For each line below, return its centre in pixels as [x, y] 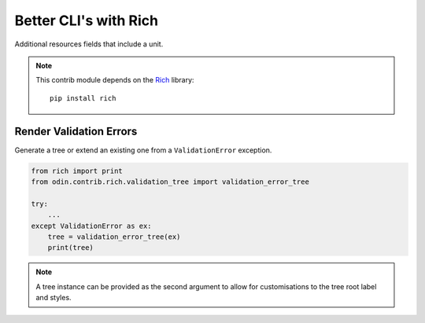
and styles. [54, 298]
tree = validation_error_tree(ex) [114, 237]
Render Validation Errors [76, 131]
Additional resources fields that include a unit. [89, 44]
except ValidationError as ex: [92, 226]
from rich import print [77, 171]
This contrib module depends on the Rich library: [115, 80]
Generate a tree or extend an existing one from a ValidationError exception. [143, 150]
